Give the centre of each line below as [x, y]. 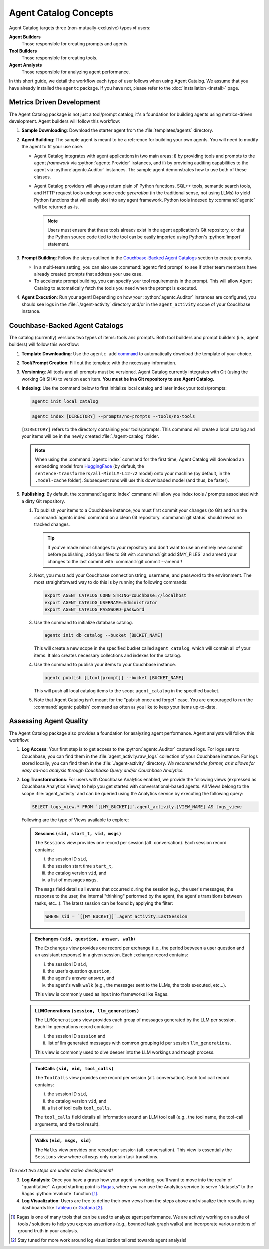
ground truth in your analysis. [48, 1231]
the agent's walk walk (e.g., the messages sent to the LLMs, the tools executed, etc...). [137, 985]
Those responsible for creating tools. [60, 58]
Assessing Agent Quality [49, 721]
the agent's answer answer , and [81, 978]
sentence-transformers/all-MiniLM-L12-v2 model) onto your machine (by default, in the [133, 473]
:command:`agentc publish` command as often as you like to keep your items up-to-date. [125, 707]
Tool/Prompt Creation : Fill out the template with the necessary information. [99, 363]
